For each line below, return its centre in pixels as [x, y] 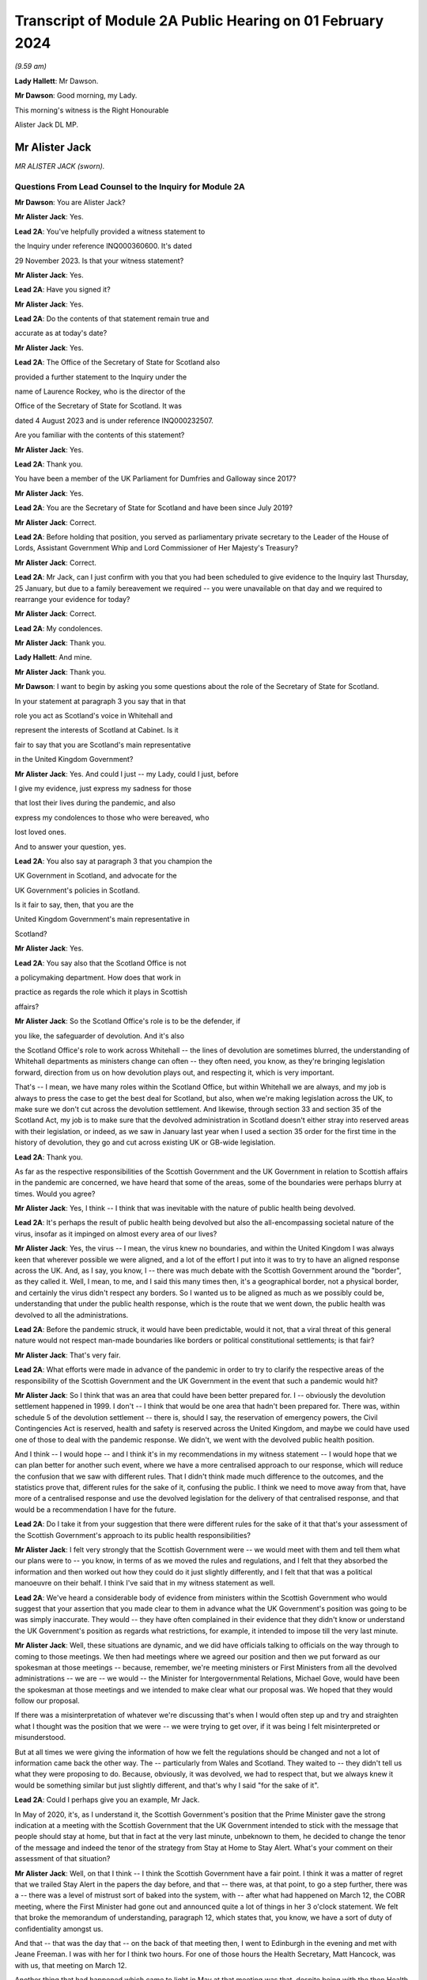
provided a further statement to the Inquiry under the [101, 377]
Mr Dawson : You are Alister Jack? [70, 202]
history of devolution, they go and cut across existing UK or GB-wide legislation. [145, 1142]
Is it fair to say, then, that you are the [74, 905]
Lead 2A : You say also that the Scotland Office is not [100, 963]
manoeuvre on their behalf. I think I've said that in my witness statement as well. [145, 1583]
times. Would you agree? [55, 1194]
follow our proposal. [47, 1701]
